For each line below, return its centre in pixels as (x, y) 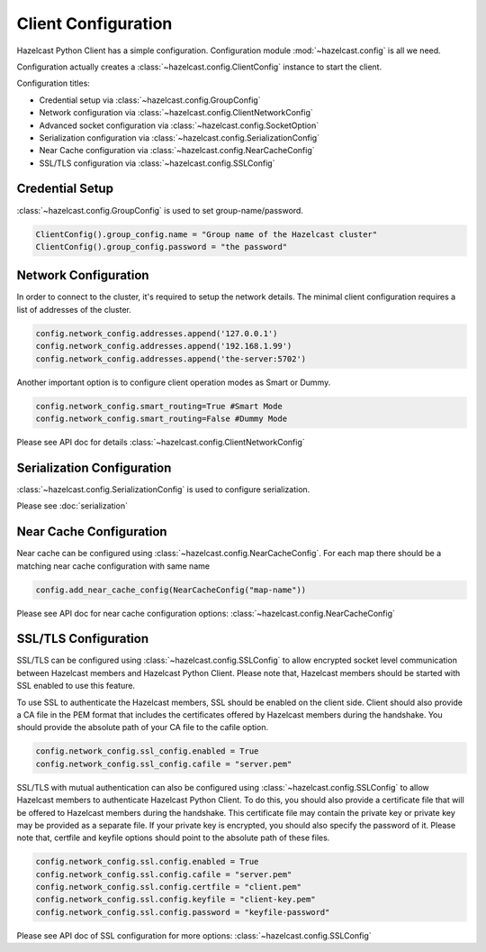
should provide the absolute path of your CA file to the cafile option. (143, 728)
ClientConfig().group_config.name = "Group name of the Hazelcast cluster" (207, 234)
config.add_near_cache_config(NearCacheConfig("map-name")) (171, 590)
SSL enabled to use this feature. (76, 686)
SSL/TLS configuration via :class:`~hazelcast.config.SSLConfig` (157, 163)
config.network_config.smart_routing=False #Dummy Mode (162, 418)
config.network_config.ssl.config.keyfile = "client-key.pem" (175, 900)
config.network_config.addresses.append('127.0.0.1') (157, 333)
